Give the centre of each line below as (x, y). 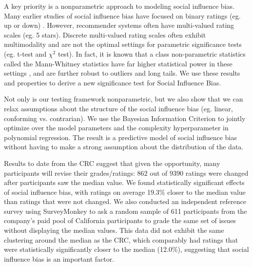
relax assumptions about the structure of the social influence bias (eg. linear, (118, 108)
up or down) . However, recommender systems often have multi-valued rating (119, 25)
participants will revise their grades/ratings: (69, 173)
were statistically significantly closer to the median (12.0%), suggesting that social (126, 249)
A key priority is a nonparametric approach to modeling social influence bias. (119, 6)
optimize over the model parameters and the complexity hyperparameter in (116, 128)
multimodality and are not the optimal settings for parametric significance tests (123, 44)
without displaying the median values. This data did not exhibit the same (114, 230)
